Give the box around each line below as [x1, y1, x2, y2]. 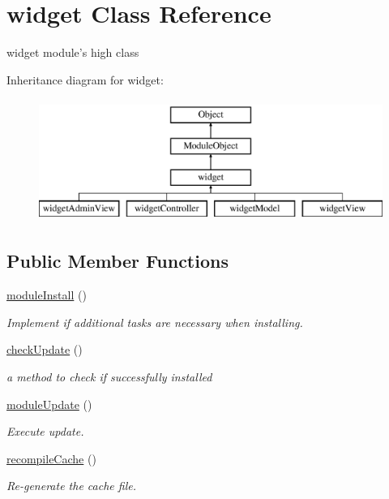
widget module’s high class [6, 44, 139, 61]
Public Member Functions [6, 248, 229, 273]
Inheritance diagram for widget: [6, 71, 164, 88]
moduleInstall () [6, 286, 87, 303]
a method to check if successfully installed [6, 368, 212, 385]
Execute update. [6, 423, 84, 440]
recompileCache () [6, 450, 96, 467]
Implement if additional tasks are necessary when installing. [6, 313, 303, 330]
